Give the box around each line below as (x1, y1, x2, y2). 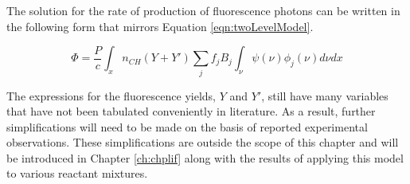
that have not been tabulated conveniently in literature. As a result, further (6, 103, 376, 119)
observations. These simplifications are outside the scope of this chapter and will (6, 134, 399, 151)
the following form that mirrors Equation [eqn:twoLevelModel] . (6, 18, 314, 34)
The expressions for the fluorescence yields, (6, 87, 216, 104)
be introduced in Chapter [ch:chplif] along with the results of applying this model (6, 149, 404, 166)
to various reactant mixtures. (6, 165, 148, 182)
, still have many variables (261, 87, 389, 104)
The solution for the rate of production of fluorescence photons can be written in (6, 2, 400, 18)
